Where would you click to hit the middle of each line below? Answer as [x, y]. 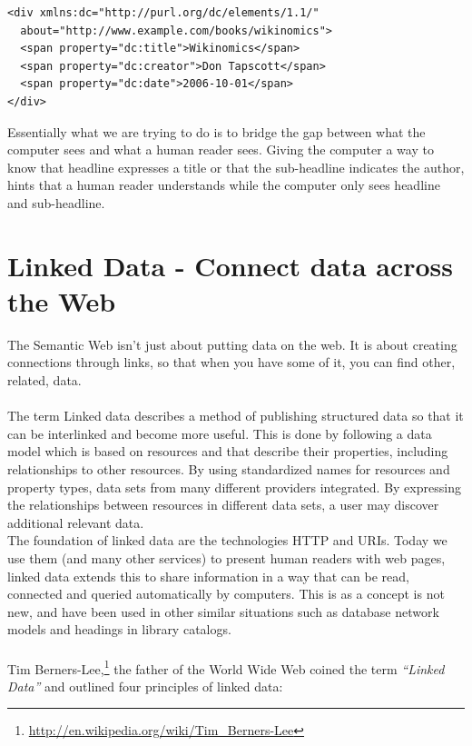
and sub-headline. [56, 202]
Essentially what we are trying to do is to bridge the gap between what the [216, 131]
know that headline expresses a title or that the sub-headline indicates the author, [236, 167]
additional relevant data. [76, 522]
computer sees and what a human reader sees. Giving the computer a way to [221, 149]
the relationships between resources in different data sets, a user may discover [223, 505]
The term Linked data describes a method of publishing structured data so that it [236, 416]
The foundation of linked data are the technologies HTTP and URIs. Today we [227, 540]
